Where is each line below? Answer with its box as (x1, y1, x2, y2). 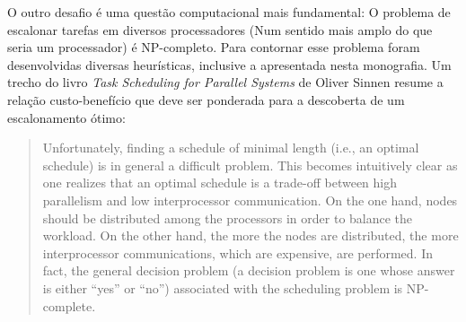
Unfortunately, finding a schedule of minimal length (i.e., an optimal (42, 138, 419, 157)
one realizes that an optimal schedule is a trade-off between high (42, 173, 398, 192)
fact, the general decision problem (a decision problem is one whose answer (42, 261, 455, 280)
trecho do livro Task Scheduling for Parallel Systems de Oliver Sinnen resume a (7, 73, 444, 91)
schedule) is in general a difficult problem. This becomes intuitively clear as (42, 155, 458, 174)
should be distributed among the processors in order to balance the (42, 208, 413, 227)
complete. (42, 296, 96, 315)
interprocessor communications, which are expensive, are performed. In (42, 243, 433, 262)
